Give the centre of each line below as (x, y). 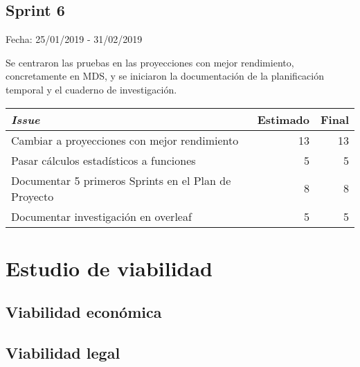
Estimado (283, 119)
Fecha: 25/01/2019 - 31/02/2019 (74, 39)
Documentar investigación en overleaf (101, 216)
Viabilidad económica (84, 312)
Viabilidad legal (63, 353)
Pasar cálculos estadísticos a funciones (103, 160)
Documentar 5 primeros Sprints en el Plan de (121, 180)
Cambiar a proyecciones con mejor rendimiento (125, 140)
